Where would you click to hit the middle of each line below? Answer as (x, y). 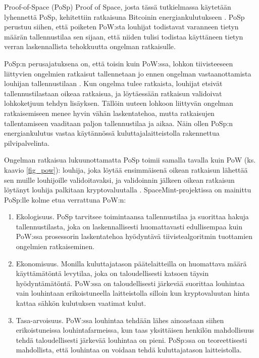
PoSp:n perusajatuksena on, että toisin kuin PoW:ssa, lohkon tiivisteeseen (119, 63)
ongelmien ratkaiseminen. (55, 246)
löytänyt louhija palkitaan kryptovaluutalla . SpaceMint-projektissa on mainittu (128, 190)
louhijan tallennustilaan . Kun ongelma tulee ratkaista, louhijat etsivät (113, 83)
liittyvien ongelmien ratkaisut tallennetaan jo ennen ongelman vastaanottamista (128, 73)
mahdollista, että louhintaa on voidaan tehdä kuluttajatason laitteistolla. (129, 350)
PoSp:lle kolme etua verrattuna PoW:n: (65, 199)
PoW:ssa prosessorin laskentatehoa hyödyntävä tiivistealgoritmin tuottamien (134, 236)
